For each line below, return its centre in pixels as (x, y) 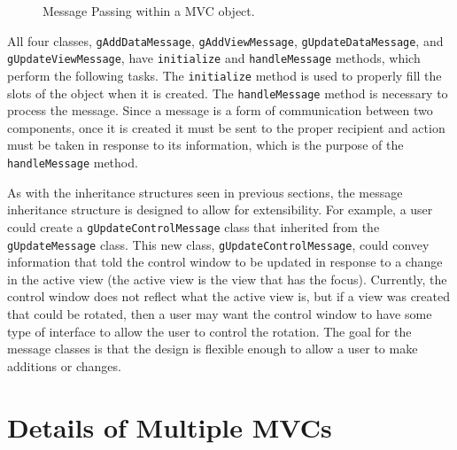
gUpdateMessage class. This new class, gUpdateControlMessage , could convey (218, 244)
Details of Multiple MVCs (170, 427)
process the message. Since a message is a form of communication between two (220, 110)
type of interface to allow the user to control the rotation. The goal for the (209, 331)
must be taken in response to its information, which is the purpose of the (205, 145)
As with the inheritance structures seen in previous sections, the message (205, 192)
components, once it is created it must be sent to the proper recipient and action (226, 127)
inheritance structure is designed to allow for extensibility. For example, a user (220, 209)
